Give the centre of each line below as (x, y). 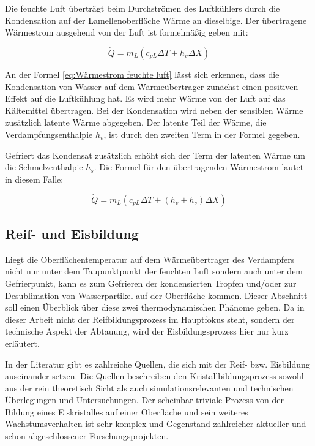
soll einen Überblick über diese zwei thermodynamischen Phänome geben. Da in (155, 307)
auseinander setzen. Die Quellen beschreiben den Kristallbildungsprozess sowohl (154, 376)
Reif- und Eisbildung (72, 233)
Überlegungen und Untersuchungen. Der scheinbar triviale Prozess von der (144, 400)
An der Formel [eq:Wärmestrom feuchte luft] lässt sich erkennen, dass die (142, 74)
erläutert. (22, 343)
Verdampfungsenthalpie (49, 134)
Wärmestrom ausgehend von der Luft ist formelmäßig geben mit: (127, 32)
